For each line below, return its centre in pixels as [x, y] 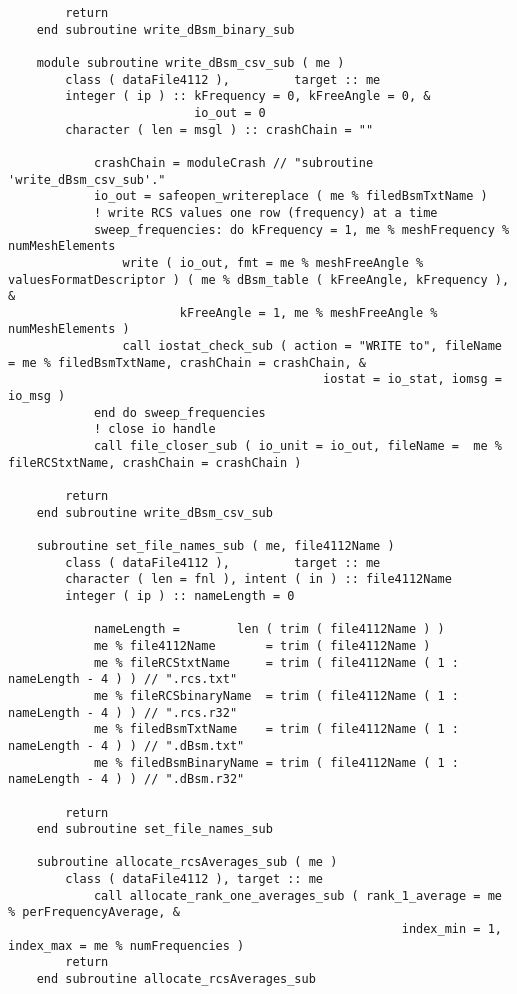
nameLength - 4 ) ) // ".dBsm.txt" [126, 745]
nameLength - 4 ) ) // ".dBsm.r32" [126, 779]
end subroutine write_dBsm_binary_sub [165, 29]
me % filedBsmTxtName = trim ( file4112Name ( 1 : [276, 729]
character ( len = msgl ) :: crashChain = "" [219, 129]
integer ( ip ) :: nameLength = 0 [180, 595]
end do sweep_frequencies [179, 412]
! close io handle [154, 429]
